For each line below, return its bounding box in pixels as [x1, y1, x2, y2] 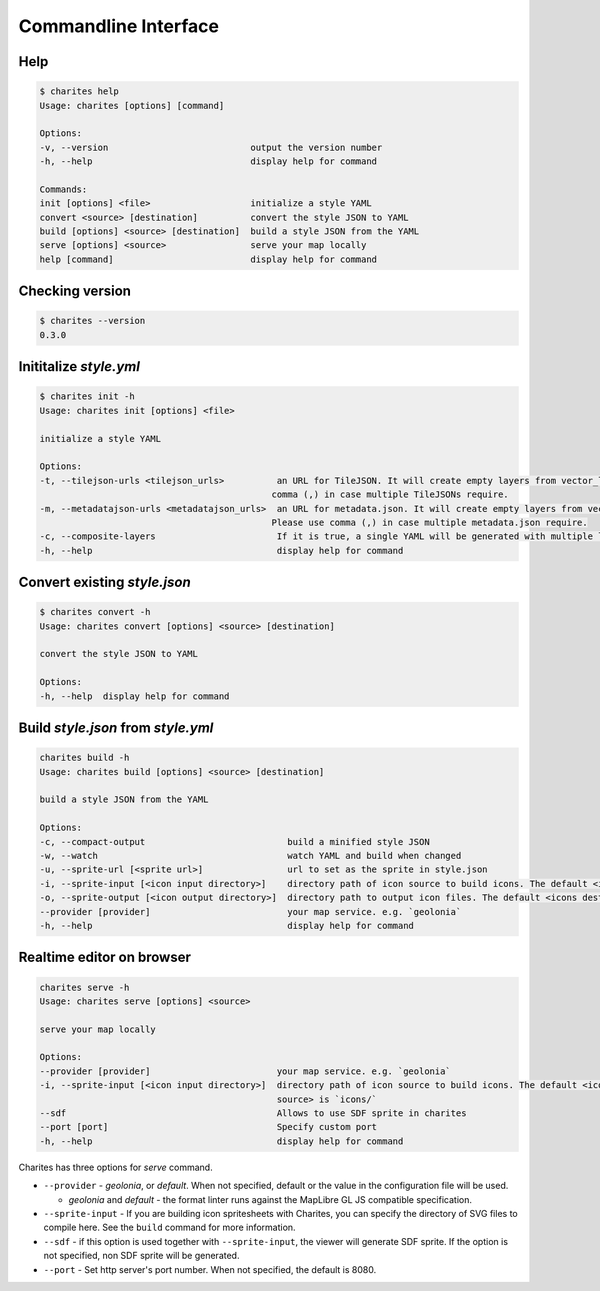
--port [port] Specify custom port [39, 1121, 378, 1133]
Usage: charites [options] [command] [39, 100, 225, 111]
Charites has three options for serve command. [18, 1161, 214, 1173]
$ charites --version [39, 315, 146, 327]
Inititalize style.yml [18, 358, 140, 375]
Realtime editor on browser [18, 949, 192, 966]
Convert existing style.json [18, 574, 192, 591]
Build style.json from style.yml [18, 720, 214, 737]
